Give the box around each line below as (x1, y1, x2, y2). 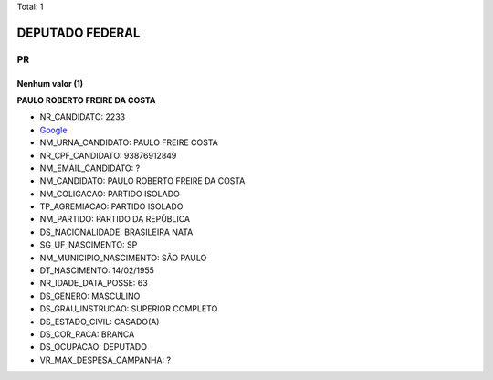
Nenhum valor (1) (16, 78, 84, 89)
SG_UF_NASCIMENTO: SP (39, 239, 138, 250)
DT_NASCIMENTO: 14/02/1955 (39, 265, 155, 276)
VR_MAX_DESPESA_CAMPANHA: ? (39, 354, 172, 365)
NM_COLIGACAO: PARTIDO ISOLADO (39, 188, 180, 199)
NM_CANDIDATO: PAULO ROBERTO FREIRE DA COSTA (39, 175, 246, 186)
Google (39, 124, 68, 135)
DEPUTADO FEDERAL (16, 25, 141, 40)
